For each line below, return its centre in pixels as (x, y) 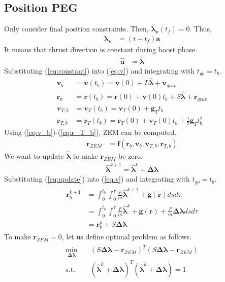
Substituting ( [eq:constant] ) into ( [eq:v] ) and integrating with (100, 70)
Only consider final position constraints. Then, (76, 29)
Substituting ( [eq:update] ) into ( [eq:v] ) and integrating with (97, 179)
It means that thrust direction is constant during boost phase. (101, 49)
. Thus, (201, 29)
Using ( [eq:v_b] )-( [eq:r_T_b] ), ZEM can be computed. (90, 132)
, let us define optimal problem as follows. (127, 237)
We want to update (34, 155)
